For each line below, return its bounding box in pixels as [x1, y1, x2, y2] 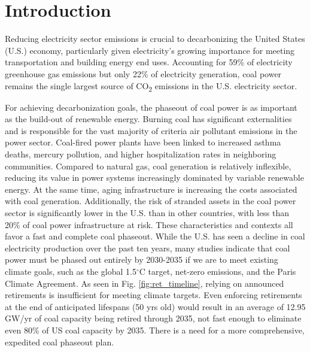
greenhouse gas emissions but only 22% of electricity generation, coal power [5, 67, 282, 80]
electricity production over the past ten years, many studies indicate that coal [5, 241, 290, 254]
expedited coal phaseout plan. [5, 335, 114, 348]
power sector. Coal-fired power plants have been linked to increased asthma [5, 136, 281, 148]
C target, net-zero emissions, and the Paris [139, 265, 296, 277]
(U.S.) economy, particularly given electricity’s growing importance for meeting [5, 44, 295, 56]
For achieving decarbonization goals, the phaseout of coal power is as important [5, 101, 297, 113]
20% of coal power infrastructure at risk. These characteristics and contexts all [5, 218, 293, 230]
